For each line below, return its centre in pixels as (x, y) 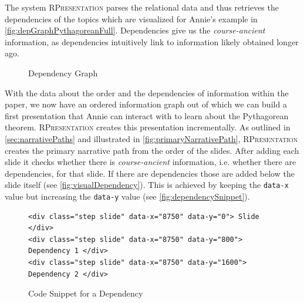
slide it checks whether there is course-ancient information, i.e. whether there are (151, 162)
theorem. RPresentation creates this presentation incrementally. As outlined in (148, 127)
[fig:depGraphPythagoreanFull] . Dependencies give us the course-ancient (135, 30)
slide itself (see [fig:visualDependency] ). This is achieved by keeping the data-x (147, 185)
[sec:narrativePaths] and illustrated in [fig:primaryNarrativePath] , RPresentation (151, 138)
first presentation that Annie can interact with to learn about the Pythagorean (147, 115)
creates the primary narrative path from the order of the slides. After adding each (152, 150)
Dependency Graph (63, 73)
